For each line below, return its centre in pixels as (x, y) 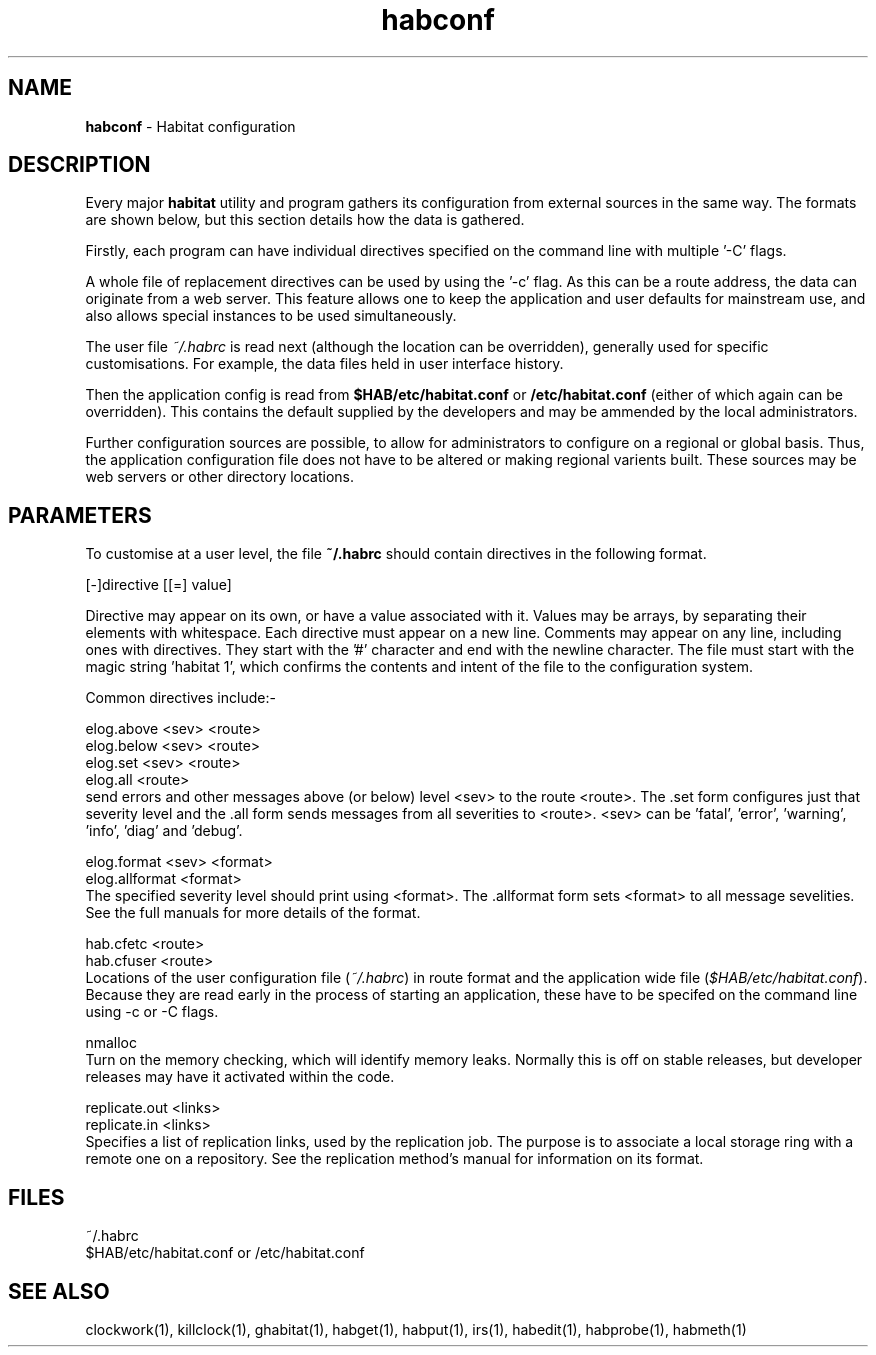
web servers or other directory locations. (220, 477)
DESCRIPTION (79, 165)
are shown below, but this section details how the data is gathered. (305, 220)
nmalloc (111, 1043)
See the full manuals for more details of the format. (253, 913)
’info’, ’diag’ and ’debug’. (164, 831)
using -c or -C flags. (152, 1012)
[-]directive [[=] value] (158, 585)
